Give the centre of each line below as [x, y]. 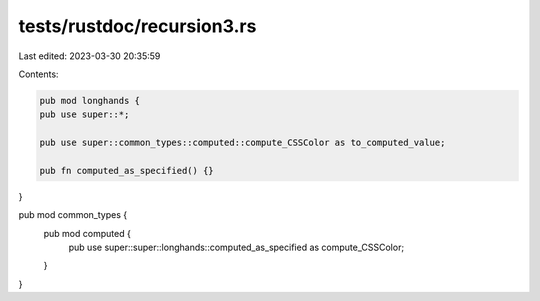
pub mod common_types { [73, 215]
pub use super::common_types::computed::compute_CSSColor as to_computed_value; [242, 143]
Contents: [38, 74]
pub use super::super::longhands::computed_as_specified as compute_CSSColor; [236, 247]
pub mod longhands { [89, 100]
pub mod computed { [87, 233]
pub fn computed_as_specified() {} [126, 170]
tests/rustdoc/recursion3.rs [137, 26]
